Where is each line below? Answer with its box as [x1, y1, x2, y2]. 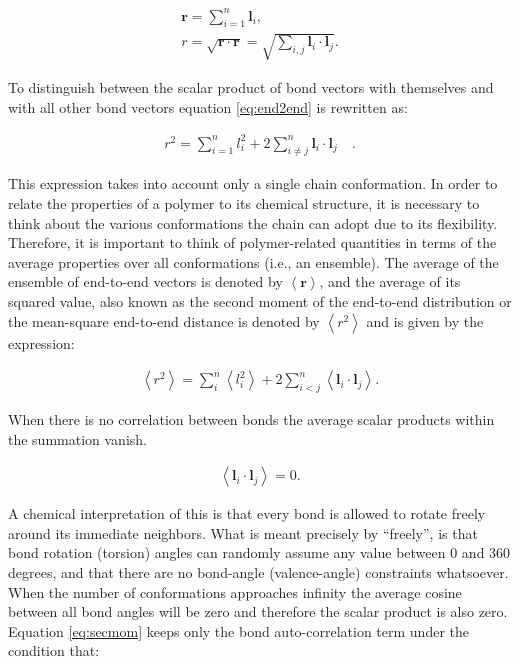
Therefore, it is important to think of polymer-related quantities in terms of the [8, 232, 497, 253]
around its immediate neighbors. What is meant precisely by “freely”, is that [8, 522, 478, 543]
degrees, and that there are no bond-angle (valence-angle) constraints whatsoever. [8, 562, 509, 582]
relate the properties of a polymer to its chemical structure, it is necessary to [8, 193, 480, 214]
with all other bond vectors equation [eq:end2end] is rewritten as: [8, 96, 408, 117]
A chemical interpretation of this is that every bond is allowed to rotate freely [8, 503, 486, 524]
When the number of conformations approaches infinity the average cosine [8, 581, 462, 602]
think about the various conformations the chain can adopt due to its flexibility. [8, 212, 498, 233]
